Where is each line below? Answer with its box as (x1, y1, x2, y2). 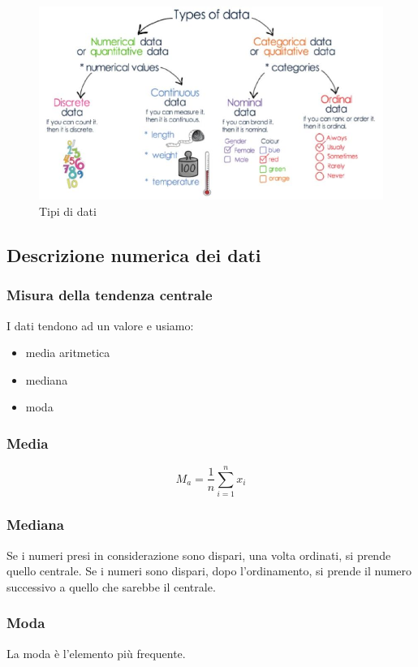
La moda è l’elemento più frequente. (6, 644, 186, 661)
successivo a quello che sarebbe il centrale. (6, 578, 216, 595)
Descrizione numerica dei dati (6, 242, 261, 267)
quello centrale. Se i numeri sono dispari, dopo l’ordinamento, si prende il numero (6, 562, 412, 579)
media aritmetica (25, 344, 110, 361)
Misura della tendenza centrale (6, 285, 213, 305)
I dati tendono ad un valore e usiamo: (6, 316, 194, 333)
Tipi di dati (39, 202, 97, 219)
